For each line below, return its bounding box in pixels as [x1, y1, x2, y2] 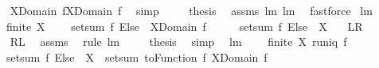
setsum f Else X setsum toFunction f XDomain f [6, 48, 268, 65]
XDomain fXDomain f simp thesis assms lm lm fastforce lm [10, 2, 373, 18]
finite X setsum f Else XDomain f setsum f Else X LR [6, 17, 363, 34]
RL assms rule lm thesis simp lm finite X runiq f [10, 33, 347, 50]
